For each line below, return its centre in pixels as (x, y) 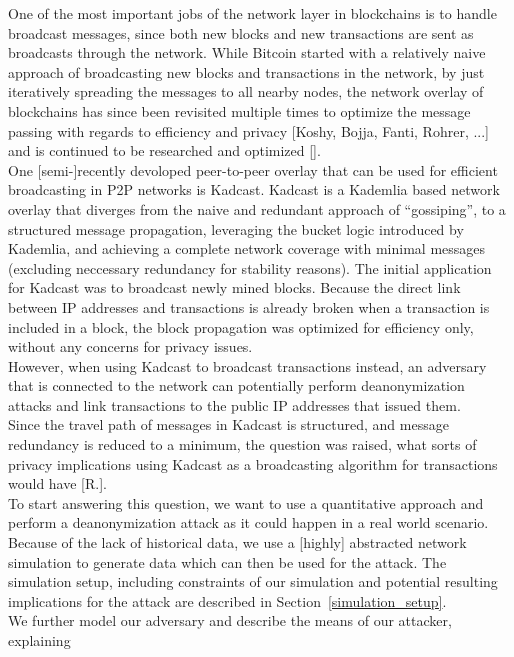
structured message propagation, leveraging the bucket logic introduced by (236, 228)
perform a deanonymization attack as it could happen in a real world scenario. (248, 522)
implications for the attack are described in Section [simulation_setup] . (227, 600)
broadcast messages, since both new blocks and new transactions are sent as (241, 32)
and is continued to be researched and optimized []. (164, 150)
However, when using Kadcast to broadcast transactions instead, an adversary (247, 365)
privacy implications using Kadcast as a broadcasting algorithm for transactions (253, 463)
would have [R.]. (57, 483)
